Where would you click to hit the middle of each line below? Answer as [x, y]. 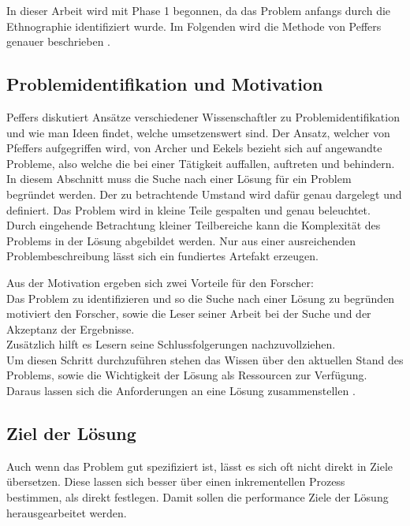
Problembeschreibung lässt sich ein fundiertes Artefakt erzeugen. [162, 256]
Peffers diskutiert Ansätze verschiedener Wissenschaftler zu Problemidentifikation [203, 116]
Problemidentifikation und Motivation [165, 84]
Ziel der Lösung [71, 433]
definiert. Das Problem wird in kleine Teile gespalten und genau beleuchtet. [188, 209]
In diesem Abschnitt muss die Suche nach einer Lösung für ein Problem [179, 179]
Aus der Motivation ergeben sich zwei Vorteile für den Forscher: [160, 282]
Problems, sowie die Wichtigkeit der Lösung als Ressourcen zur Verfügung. [187, 375]
